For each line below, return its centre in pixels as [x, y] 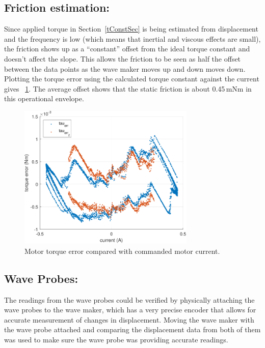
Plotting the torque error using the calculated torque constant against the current [132, 79]
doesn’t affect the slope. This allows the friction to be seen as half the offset [123, 58]
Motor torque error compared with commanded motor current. [122, 251]
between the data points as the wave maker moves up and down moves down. [125, 68]
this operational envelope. [44, 98]
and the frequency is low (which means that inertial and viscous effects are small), [132, 38]
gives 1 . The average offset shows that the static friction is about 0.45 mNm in [128, 88]
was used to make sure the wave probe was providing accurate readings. [116, 339]
